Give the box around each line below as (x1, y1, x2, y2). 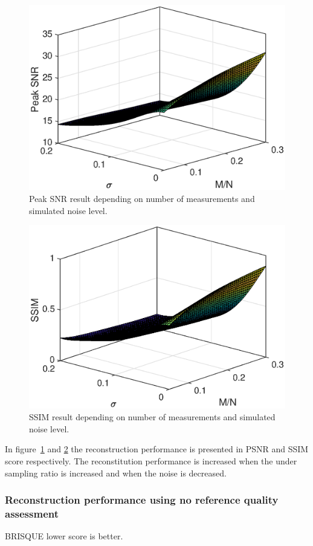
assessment (5, 506, 59, 521)
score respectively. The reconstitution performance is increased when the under (5, 455, 297, 467)
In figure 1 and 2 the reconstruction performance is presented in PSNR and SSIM (5, 443, 309, 455)
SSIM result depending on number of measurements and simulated (29, 411, 276, 423)
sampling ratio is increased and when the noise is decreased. (5, 466, 227, 479)
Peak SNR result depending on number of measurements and (29, 192, 255, 204)
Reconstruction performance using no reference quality (5, 492, 279, 507)
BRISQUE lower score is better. (5, 530, 123, 542)
